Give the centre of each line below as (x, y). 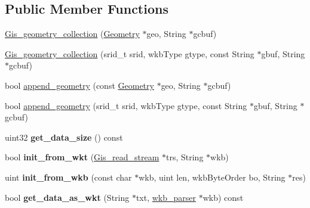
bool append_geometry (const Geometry (79, 85)
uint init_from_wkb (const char (68, 177)
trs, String (185, 157)
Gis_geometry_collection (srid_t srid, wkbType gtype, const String (130, 53)
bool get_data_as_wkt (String (67, 197)
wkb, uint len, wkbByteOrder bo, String (212, 177)
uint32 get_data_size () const (64, 137)
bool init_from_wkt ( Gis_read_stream (82, 157)
